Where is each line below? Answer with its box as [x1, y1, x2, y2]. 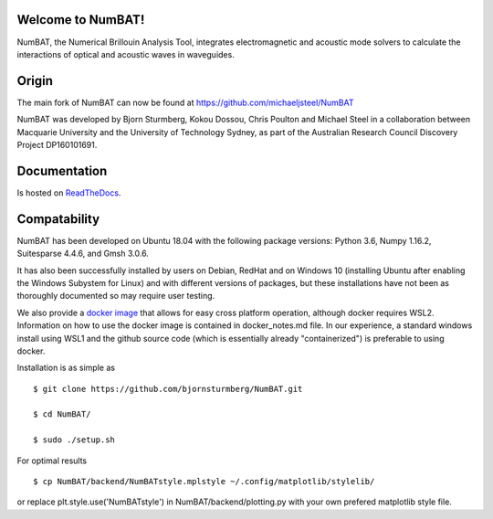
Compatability [16, 211, 100, 227]
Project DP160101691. [16, 139, 98, 150]
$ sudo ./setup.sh [33, 435, 116, 445]
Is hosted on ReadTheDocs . [16, 187, 121, 198]
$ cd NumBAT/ [33, 409, 91, 419]
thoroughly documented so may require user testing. [16, 291, 215, 302]
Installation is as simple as [16, 362, 116, 374]
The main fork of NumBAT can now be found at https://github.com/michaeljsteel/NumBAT [16, 97, 354, 108]
